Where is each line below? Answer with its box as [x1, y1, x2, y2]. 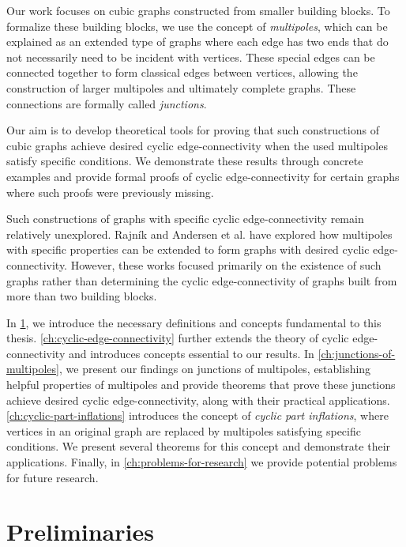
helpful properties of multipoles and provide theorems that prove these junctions [6, 376, 396, 393]
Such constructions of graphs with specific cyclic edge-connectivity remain [6, 210, 364, 227]
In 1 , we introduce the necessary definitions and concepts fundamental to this [6, 314, 382, 330]
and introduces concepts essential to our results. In [68, 345, 314, 361]
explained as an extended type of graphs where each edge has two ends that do [6, 33, 389, 50]
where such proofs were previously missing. [6, 183, 214, 200]
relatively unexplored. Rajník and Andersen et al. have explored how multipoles [6, 225, 393, 242]
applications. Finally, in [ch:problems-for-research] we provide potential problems [6, 454, 397, 470]
